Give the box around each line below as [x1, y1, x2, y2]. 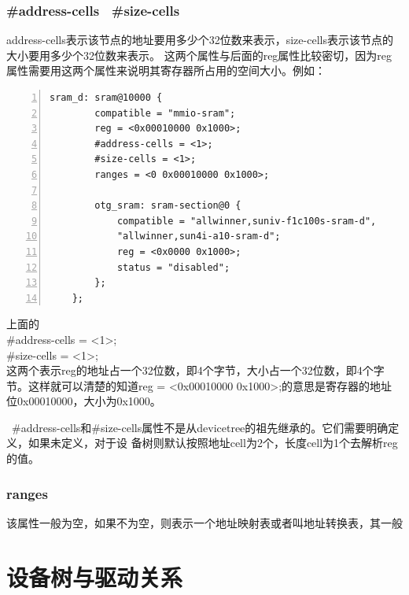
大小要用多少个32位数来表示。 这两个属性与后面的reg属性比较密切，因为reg [6, 46, 392, 63]
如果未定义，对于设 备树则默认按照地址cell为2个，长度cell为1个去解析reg [28, 434, 398, 451]
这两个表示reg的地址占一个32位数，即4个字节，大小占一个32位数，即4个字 [6, 362, 385, 379]
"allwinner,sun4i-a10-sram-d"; [116, 231, 281, 242]
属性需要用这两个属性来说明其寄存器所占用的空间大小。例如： [6, 62, 326, 79]
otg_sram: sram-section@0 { [94, 200, 241, 212]
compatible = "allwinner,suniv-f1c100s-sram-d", [116, 215, 377, 227]
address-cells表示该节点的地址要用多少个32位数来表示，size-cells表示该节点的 [6, 31, 393, 48]
